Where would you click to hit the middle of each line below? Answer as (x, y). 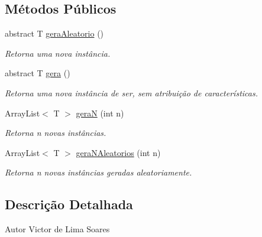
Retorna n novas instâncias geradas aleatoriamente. (98, 172)
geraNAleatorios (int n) (118, 152)
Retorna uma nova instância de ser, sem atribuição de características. (131, 92)
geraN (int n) (100, 113)
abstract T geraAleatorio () (54, 33)
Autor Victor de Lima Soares (57, 229)
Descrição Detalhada (69, 204)
